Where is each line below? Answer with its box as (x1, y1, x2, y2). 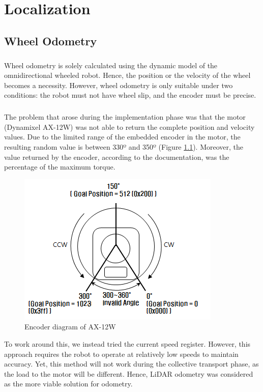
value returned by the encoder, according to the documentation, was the (4, 151, 229, 162)
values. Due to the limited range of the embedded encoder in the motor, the (4, 131, 241, 142)
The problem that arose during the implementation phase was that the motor (4, 111, 246, 122)
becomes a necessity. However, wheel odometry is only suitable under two (4, 79, 233, 90)
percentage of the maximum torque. (4, 161, 115, 172)
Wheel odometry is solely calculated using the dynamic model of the (4, 60, 218, 70)
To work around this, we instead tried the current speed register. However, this (4, 339, 251, 349)
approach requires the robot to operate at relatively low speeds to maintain (4, 348, 239, 359)
